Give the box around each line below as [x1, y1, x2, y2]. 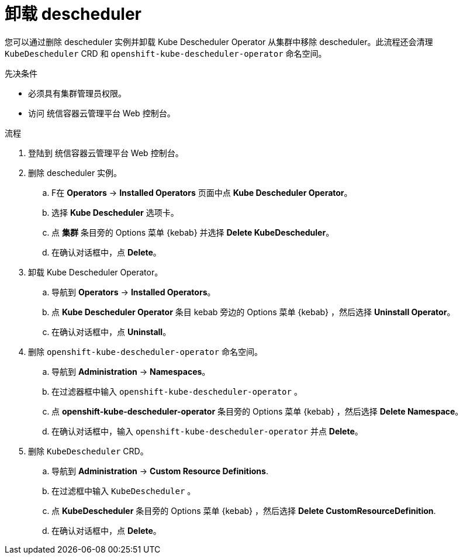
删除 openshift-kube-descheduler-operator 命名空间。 [28, 346, 262, 357]
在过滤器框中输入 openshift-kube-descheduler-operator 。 [51, 386, 302, 396]
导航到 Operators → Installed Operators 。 [51, 287, 216, 297]
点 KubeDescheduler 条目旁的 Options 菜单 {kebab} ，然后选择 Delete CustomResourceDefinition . [51, 505, 436, 516]
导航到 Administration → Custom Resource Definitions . [51, 465, 268, 476]
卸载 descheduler [5, 4, 141, 24]
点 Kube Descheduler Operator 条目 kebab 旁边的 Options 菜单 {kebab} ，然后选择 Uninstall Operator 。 [51, 306, 455, 317]
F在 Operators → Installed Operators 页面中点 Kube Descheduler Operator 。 [51, 187, 353, 198]
